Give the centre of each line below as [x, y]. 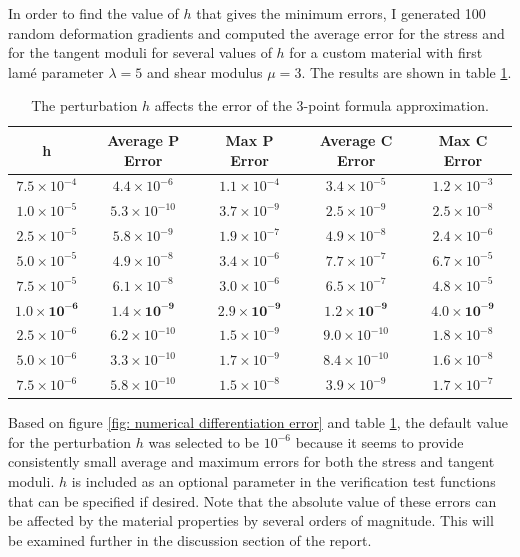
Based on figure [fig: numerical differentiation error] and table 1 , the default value [258, 422]
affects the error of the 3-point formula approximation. [321, 105]
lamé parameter [56, 71]
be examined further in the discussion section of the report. [190, 539]
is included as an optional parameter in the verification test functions [283, 481]
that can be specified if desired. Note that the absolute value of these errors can [252, 500]
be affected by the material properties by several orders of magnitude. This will [251, 520]
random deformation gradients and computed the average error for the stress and [256, 32]
